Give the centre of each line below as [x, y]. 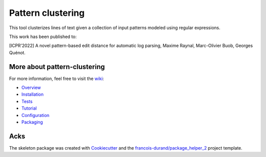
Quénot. [17, 52]
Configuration [35, 115]
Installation [33, 94]
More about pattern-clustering [57, 67]
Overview [31, 88]
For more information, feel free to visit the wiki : [57, 78]
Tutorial [29, 108]
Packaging [32, 122]
